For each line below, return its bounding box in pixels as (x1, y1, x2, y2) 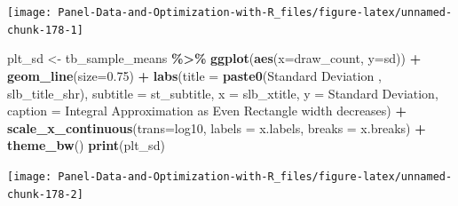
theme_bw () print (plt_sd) (7, 136, 165, 154)
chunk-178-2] (7, 187, 83, 201)
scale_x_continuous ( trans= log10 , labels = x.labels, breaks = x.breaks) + (7, 118, 426, 137)
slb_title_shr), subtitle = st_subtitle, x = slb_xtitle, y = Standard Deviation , (7, 83, 438, 102)
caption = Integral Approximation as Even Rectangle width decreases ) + (7, 101, 407, 120)
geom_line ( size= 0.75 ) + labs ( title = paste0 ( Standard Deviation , (7, 66, 382, 84)
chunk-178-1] (7, 23, 83, 36)
